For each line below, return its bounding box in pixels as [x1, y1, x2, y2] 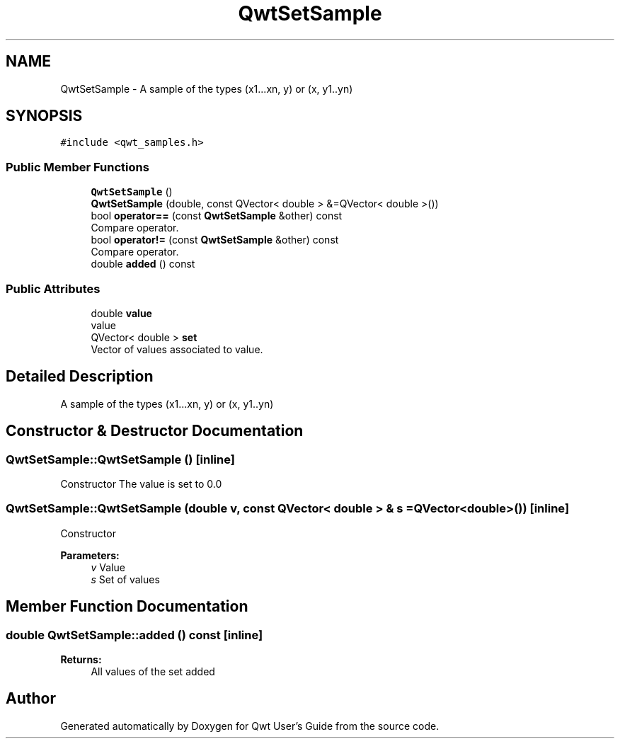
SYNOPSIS [6, 107, 83, 125]
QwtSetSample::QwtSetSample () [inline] [6, 452, 235, 467]
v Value [91, 561, 125, 573]
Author [6, 689, 56, 708]
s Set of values [91, 573, 160, 585]
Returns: [60, 653, 102, 665]
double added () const [91, 258, 195, 270]
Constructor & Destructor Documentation [6, 422, 304, 440]
